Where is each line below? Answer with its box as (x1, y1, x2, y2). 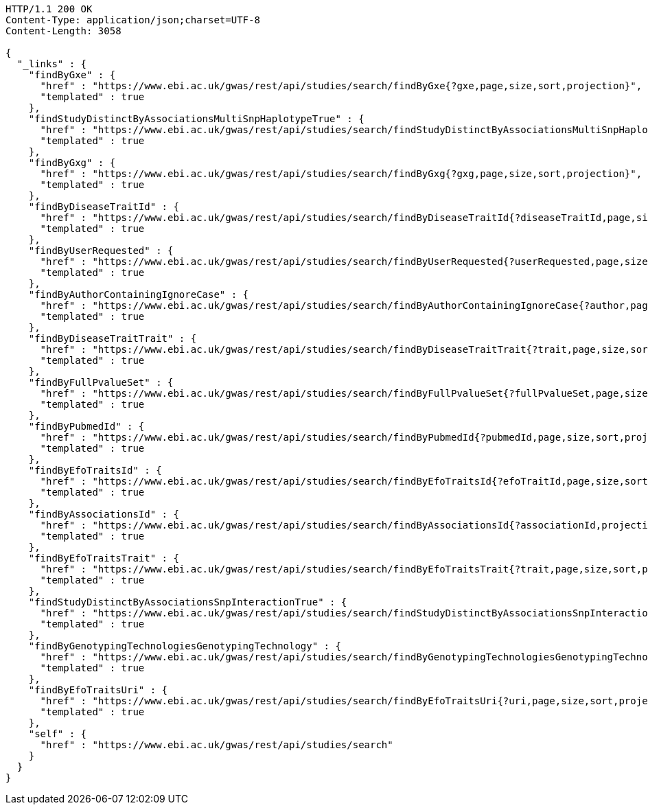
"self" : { (28, 728, 87, 739)
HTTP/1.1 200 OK (5, 3, 93, 14)
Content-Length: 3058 (5, 25, 121, 36)
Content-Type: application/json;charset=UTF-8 (5, 14, 260, 25)
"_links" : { (16, 58, 87, 69)
